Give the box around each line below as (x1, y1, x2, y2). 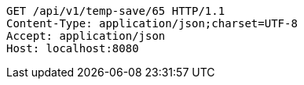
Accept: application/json (6, 30, 166, 42)
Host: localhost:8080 (6, 42, 139, 55)
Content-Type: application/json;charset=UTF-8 (6, 17, 298, 30)
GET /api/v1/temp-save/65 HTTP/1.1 (6, 5, 225, 17)
